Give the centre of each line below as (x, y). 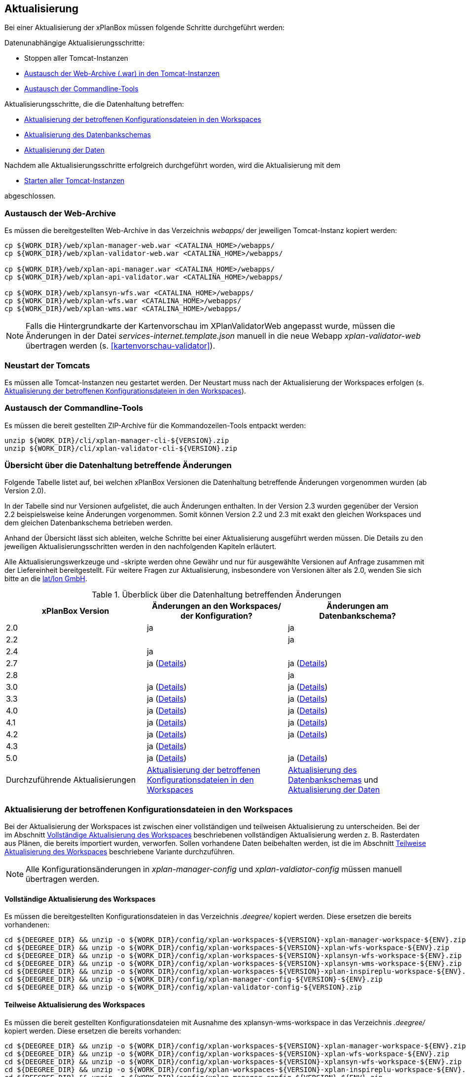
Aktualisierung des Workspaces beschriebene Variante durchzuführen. (120, 852)
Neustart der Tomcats (47, 365)
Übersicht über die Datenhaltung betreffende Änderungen (118, 465)
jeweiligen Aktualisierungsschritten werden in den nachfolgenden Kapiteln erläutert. (141, 547)
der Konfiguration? (216, 616)
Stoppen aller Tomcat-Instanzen (76, 58)
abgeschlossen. (30, 196)
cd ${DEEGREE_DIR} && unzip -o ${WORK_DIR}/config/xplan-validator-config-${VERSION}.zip (183, 987)
